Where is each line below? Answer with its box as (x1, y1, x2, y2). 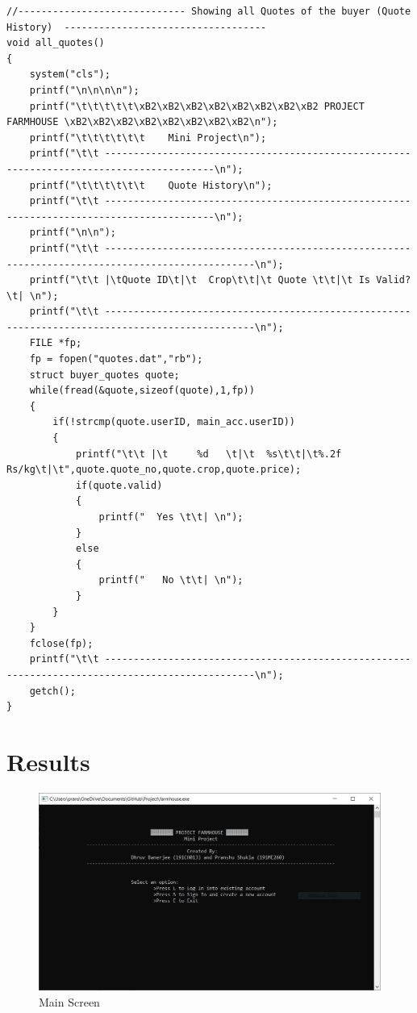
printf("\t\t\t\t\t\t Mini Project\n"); (29, 131, 267, 144)
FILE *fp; (29, 337, 82, 349)
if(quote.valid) (75, 479, 163, 491)
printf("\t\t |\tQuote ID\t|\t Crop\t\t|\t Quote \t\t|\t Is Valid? (29, 274, 411, 286)
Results (6, 744, 90, 777)
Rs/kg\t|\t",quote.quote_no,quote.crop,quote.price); (6, 464, 302, 476)
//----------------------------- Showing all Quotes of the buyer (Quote (6, 6, 411, 17)
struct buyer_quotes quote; (29, 369, 180, 381)
